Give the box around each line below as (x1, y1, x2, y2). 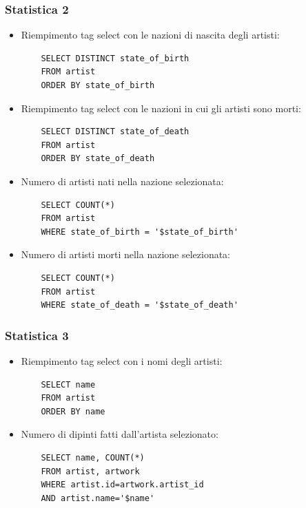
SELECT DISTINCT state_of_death (41, 127, 190, 137)
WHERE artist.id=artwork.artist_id (41, 480, 204, 490)
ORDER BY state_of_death (41, 154, 155, 164)
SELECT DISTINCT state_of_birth (41, 53, 190, 63)
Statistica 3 (5, 326, 69, 343)
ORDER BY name (41, 406, 105, 416)
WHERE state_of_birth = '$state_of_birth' (41, 226, 238, 237)
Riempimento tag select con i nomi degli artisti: (21, 353, 223, 368)
